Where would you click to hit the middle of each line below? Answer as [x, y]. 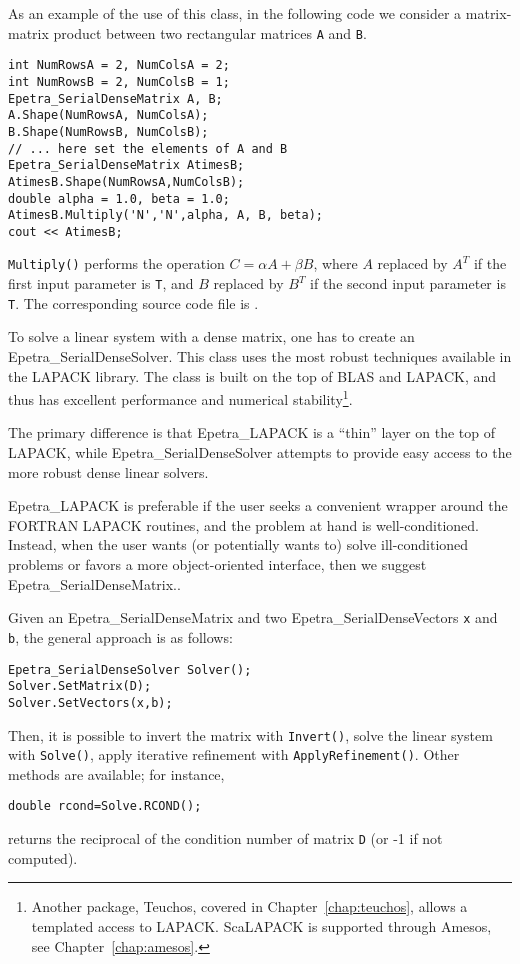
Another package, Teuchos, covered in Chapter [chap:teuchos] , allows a [249, 906]
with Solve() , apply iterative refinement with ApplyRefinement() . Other [234, 754]
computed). [43, 857]
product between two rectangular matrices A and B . [210, 32]
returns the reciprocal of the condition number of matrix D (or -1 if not [225, 838]
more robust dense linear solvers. [108, 471]
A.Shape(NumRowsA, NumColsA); [108, 115]
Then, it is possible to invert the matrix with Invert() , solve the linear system [250, 734]
